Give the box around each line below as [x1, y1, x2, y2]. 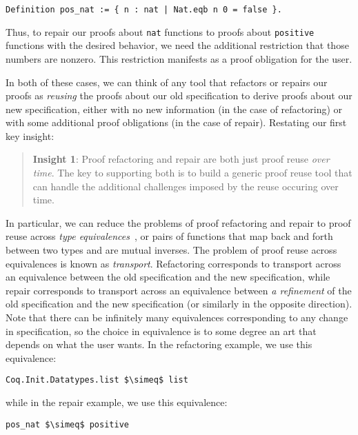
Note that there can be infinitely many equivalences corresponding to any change [6, 310, 348, 324]
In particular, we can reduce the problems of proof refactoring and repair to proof [6, 215, 351, 230]
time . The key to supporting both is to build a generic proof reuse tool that [32, 165, 352, 180]
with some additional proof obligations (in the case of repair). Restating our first [6, 115, 347, 130]
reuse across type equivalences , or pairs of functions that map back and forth [6, 229, 333, 243]
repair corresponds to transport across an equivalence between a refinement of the [6, 283, 352, 297]
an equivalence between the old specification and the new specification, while [6, 270, 330, 284]
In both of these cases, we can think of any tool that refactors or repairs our [6, 74, 328, 89]
